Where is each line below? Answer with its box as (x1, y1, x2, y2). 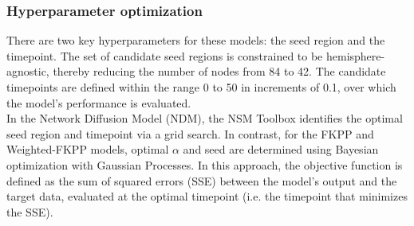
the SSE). (6, 203, 53, 220)
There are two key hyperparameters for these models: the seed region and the (6, 32, 385, 49)
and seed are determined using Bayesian (183, 141, 379, 158)
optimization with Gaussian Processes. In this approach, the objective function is (6, 156, 403, 173)
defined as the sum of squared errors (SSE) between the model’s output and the (6, 172, 397, 189)
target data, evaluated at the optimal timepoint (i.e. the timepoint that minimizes (6, 188, 408, 205)
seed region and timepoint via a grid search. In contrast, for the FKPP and (6, 125, 374, 142)
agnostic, (6, 63, 49, 80)
